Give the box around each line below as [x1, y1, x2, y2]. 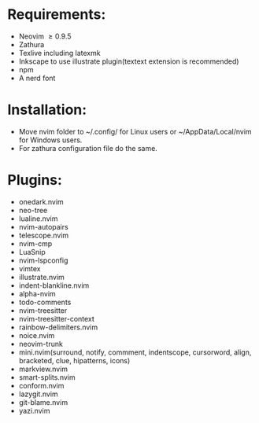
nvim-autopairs [18, 222, 68, 231]
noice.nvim [18, 330, 55, 340]
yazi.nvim [18, 406, 50, 415]
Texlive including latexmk [18, 48, 101, 57]
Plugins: [7, 171, 62, 189]
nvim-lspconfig [18, 256, 68, 265]
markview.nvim [18, 364, 68, 373]
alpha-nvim [18, 289, 56, 298]
